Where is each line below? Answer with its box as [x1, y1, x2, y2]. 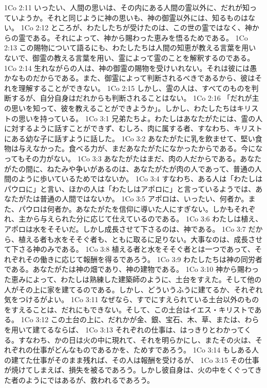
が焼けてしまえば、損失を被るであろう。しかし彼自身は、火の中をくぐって [4, 364, 255, 375]
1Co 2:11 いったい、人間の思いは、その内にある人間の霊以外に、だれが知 [4, 2, 250, 12]
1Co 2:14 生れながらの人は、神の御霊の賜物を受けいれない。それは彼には [4, 62, 250, 73]
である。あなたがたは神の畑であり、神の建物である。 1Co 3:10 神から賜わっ [4, 264, 259, 274]
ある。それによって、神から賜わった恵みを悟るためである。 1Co [32, 32, 248, 43]
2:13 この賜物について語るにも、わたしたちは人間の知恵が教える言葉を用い [4, 42, 256, 53]
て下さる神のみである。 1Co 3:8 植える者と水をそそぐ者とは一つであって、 [4, 244, 255, 254]
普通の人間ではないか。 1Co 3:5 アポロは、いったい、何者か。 [40, 193, 249, 204]
